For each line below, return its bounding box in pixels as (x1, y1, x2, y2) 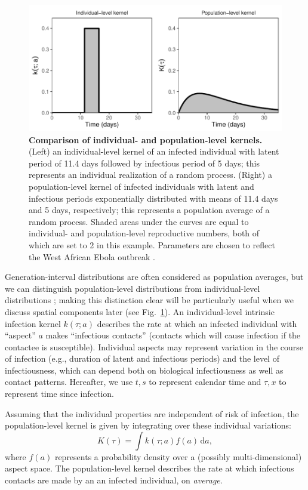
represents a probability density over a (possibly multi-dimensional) (54, 450, 302, 463)
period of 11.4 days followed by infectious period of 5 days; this (29, 156, 260, 169)
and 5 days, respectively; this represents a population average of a (29, 204, 270, 216)
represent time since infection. (5, 387, 114, 400)
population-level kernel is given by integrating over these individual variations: (5, 419, 291, 432)
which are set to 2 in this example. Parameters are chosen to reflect (29, 238, 275, 251)
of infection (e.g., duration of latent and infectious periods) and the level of (5, 352, 279, 365)
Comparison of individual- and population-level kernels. (29, 133, 263, 146)
